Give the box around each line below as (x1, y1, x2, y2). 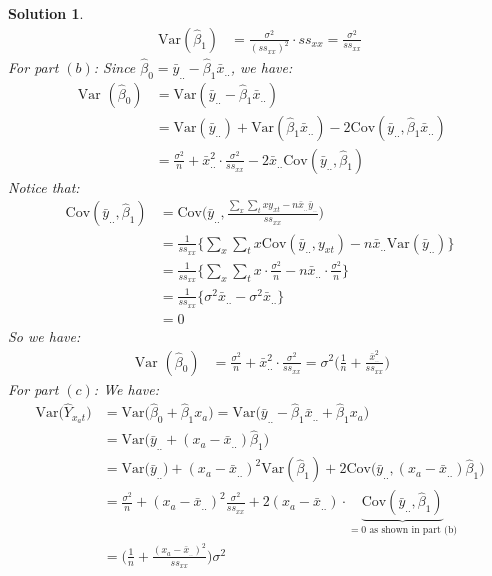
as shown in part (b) (369, 525, 458, 536)
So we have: (8, 325, 81, 346)
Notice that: (8, 176, 80, 197)
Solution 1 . (8, 3, 84, 23)
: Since (93, 56, 136, 77)
